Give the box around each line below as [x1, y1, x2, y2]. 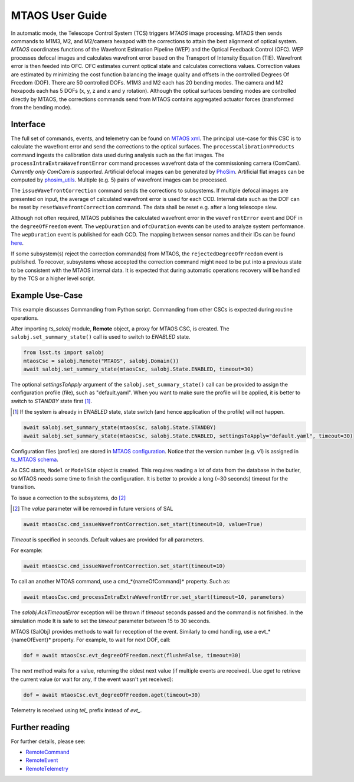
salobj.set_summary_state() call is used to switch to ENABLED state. [11, 333, 191, 340]
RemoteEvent [25, 757, 58, 764]
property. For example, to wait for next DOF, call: [52, 636, 171, 644]
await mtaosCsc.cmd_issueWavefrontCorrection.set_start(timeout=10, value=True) [23, 521, 263, 527]
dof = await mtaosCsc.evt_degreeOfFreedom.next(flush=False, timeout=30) [23, 652, 241, 659]
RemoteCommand [25, 748, 70, 756]
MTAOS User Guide [11, 9, 107, 22]
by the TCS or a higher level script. [11, 275, 96, 282]
